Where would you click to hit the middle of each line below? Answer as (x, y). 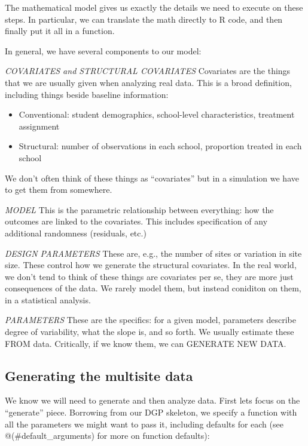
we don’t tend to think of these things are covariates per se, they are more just (149, 276)
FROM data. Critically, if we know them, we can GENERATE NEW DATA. (146, 343)
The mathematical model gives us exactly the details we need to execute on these (154, 7)
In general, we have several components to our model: (103, 50)
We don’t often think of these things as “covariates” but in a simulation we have (152, 178)
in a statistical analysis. (48, 299)
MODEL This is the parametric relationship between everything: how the (139, 209)
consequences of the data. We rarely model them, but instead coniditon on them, (153, 288)
